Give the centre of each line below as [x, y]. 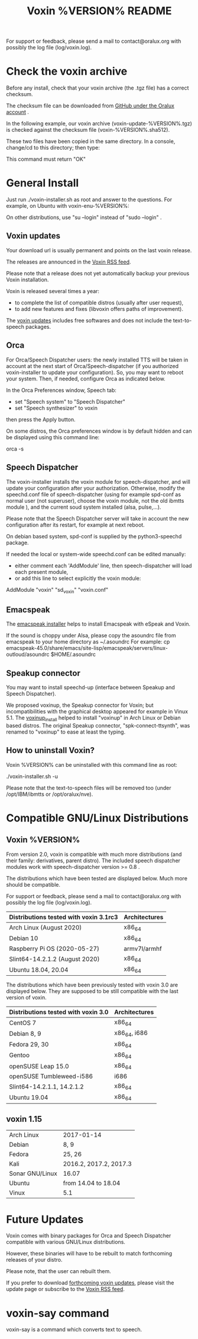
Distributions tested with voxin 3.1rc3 [64, 917]
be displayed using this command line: [53, 437]
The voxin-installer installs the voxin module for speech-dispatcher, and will [98, 481]
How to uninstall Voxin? [51, 751]
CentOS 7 [23, 1023]
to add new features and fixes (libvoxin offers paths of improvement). [99, 309]
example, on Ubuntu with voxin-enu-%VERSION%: [68, 206]
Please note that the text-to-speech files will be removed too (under [89, 788]
